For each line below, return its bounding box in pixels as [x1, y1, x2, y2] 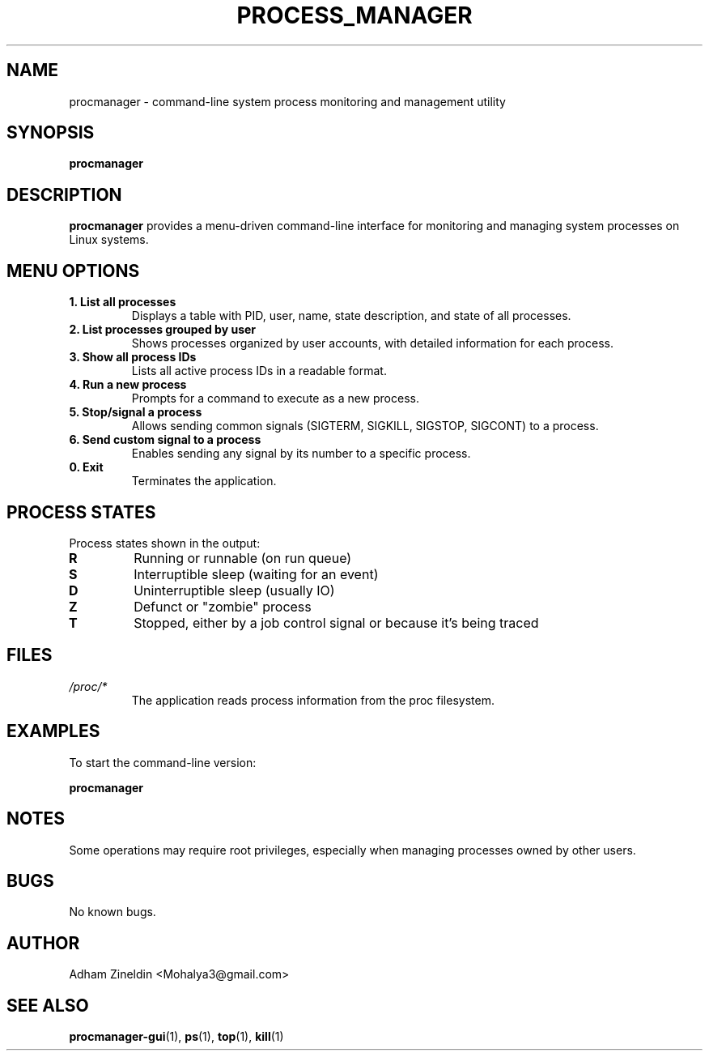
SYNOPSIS [6, 122, 95, 143]
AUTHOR [6, 932, 80, 953]
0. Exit [69, 460, 104, 475]
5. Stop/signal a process [69, 405, 202, 420]
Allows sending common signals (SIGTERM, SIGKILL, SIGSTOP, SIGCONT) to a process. [131, 419, 599, 433]
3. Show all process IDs [69, 350, 197, 364]
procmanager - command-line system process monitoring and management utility [69, 94, 506, 109]
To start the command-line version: [69, 755, 257, 769]
